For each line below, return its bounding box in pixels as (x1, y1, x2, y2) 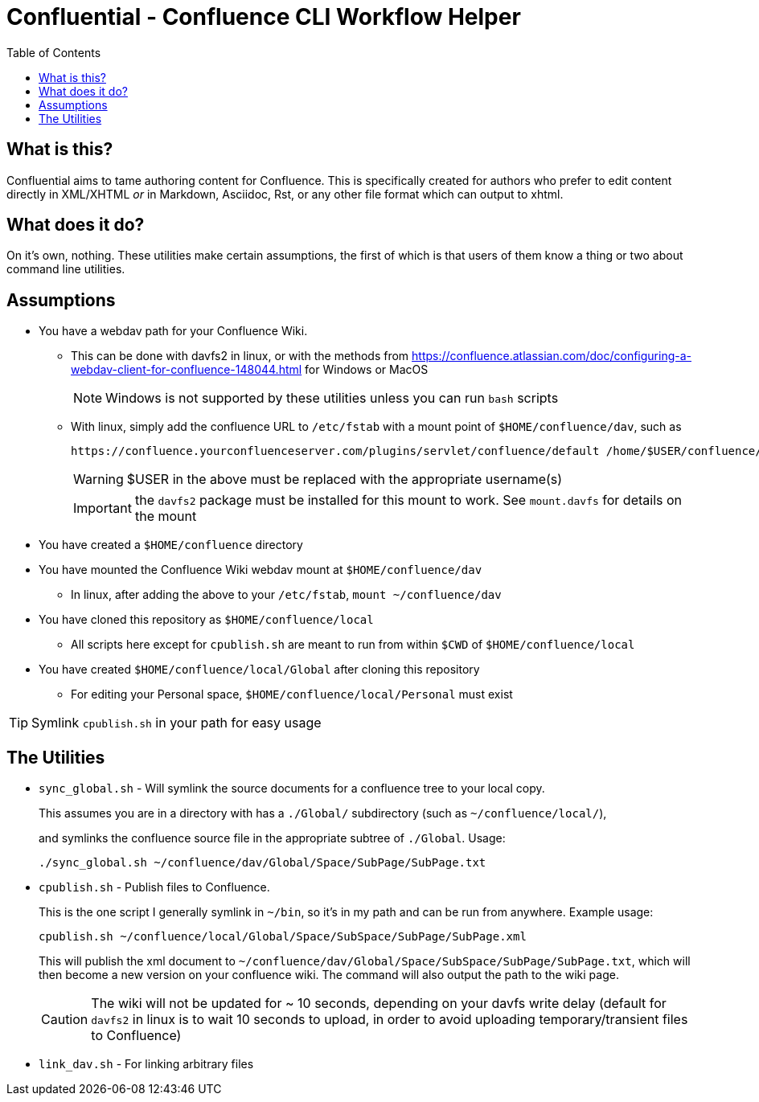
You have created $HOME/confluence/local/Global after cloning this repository (39, 662, 480, 677)
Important (73, 500, 132, 517)
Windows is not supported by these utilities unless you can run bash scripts (105, 390, 559, 407)
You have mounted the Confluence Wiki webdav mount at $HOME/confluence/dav (39, 563, 482, 577)
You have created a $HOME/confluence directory (39, 538, 303, 552)
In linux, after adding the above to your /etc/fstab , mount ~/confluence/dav (71, 588, 502, 602)
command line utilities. (6, 262, 125, 277)
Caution (41, 1011, 88, 1028)
